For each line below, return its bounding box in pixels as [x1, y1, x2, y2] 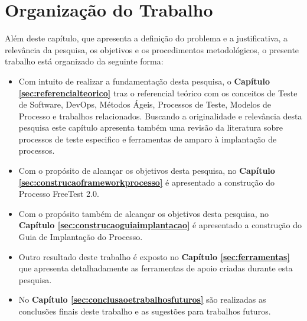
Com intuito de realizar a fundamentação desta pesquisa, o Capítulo [18, 74, 270, 87]
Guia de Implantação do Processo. [18, 231, 143, 243]
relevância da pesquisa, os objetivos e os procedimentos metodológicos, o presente [5, 43, 299, 56]
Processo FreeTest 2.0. [18, 187, 99, 200]
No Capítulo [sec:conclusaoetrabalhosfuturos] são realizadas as [18, 293, 266, 306]
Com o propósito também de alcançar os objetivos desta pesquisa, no [18, 207, 269, 219]
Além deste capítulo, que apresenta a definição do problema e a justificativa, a [5, 32, 288, 44]
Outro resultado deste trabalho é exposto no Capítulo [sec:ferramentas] [18, 250, 290, 262]
